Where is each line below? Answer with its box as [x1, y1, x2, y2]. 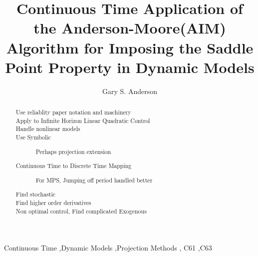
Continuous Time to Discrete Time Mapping [15, 161, 132, 170]
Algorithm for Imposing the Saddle [6, 37, 254, 57]
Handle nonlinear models [15, 124, 80, 133]
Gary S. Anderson [102, 85, 157, 96]
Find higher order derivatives [15, 198, 91, 206]
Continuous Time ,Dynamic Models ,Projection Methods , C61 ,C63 [4, 242, 212, 253]
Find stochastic [15, 190, 56, 198]
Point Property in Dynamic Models [5, 56, 255, 77]
